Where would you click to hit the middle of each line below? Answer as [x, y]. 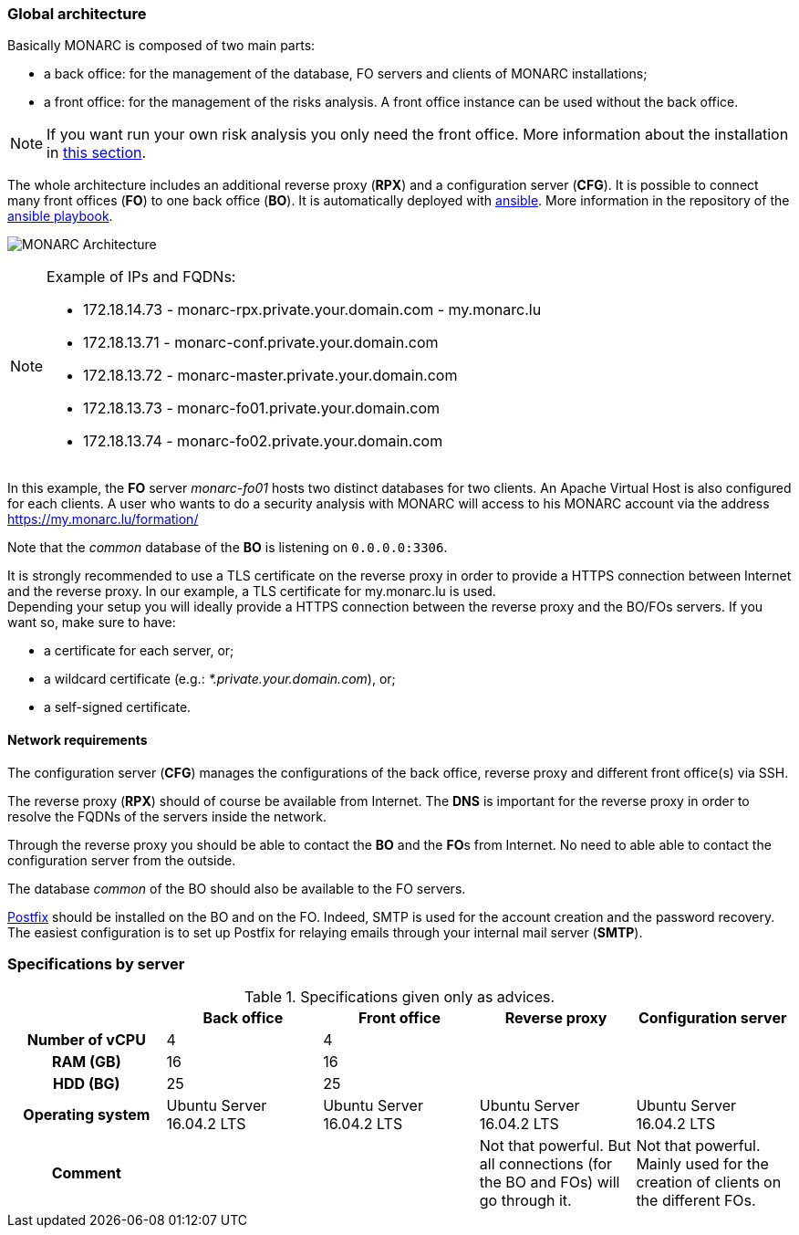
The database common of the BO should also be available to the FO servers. [237, 888]
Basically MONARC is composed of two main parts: [161, 46]
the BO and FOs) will [550, 1183]
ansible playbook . [60, 216]
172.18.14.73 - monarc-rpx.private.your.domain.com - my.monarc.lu [312, 310]
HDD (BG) [87, 1084]
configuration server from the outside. [122, 860]
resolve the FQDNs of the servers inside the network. [167, 816]
